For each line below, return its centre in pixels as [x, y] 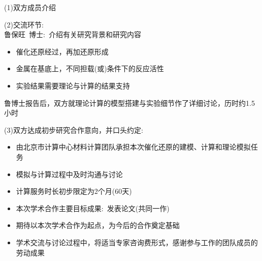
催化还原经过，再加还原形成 [62, 51]
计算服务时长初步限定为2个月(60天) [74, 191]
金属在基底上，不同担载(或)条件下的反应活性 [90, 68]
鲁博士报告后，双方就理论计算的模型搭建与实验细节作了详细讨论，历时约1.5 [129, 103]
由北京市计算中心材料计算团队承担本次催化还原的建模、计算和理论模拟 [133, 147]
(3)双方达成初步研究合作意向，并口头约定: [74, 129]
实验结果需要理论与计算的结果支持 [73, 85]
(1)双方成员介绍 [30, 7]
